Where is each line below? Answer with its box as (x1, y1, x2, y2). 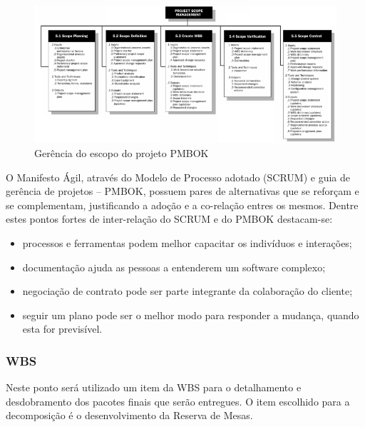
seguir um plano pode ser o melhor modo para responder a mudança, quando (22, 307, 359, 322)
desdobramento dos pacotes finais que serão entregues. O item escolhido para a (6, 393, 350, 408)
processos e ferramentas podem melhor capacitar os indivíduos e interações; (22, 236, 352, 250)
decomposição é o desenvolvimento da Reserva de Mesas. (6, 408, 253, 423)
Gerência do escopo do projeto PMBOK (34, 146, 209, 161)
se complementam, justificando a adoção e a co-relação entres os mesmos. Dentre (6, 197, 359, 212)
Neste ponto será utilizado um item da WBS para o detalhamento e (6, 380, 302, 395)
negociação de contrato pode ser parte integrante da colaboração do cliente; (22, 283, 353, 298)
